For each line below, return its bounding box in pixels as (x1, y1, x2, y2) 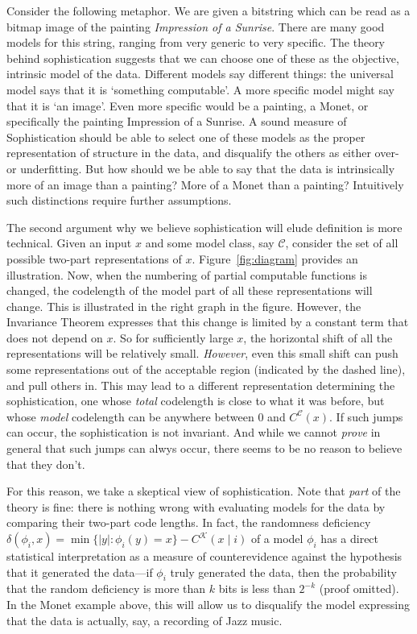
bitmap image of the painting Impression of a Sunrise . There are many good (6, 18, 385, 35)
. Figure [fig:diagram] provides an (192, 250, 358, 267)
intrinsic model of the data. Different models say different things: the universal (6, 65, 394, 82)
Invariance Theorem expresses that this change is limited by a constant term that (6, 313, 409, 330)
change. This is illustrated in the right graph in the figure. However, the (6, 297, 361, 314)
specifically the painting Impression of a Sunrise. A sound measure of (6, 113, 347, 130)
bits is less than (218, 580, 295, 597)
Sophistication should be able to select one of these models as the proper (6, 128, 365, 145)
